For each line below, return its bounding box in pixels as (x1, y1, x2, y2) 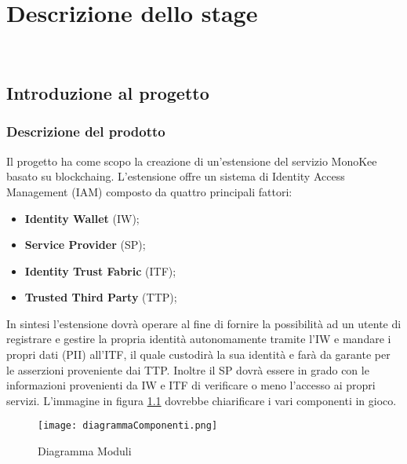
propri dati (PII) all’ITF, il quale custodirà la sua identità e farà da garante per (6, 346, 391, 363)
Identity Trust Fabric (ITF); (24, 262, 176, 279)
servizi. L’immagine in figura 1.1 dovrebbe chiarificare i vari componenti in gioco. (6, 392, 397, 408)
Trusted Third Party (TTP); (24, 289, 177, 305)
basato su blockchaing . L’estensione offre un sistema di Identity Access (6, 168, 345, 185)
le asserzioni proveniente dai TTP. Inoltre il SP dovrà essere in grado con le (6, 361, 369, 378)
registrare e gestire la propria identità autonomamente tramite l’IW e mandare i (6, 331, 391, 347)
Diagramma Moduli (38, 443, 132, 459)
